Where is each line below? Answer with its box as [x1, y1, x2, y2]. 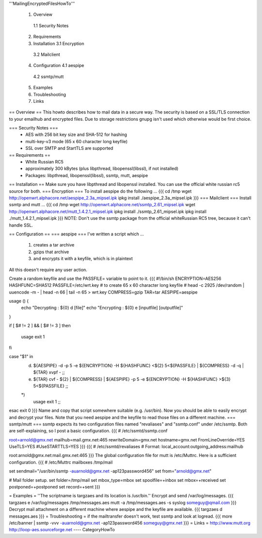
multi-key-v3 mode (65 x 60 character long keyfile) [25, 138, 128, 144]
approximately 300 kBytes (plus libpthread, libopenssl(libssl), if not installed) [25, 165, 179, 172]
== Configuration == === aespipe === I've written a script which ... [9, 231, 144, 237]
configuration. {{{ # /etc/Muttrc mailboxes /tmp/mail [9, 459, 113, 465]
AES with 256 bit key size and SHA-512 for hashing [25, 131, 127, 138]
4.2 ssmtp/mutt [33, 73, 64, 80]
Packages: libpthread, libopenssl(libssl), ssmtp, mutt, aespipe [25, 172, 148, 178]
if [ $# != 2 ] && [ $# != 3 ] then [9, 323, 71, 328]
